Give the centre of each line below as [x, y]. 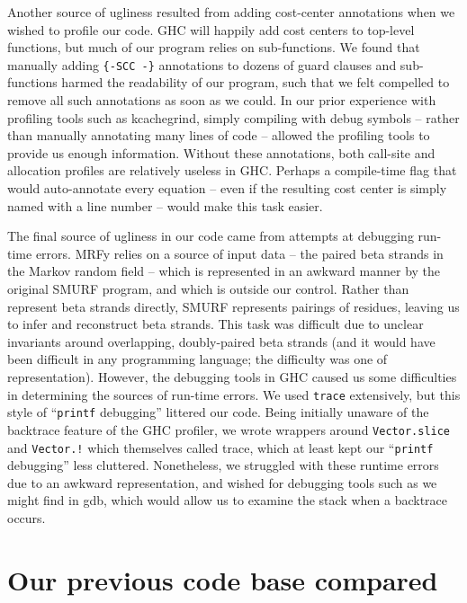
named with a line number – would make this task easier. [165, 205]
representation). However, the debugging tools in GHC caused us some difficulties [232, 376]
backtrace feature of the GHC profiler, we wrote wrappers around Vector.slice [229, 429]
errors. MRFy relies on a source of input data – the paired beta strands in [239, 253]
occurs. [27, 517]
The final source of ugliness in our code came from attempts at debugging [211, 236]
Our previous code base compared [223, 579]
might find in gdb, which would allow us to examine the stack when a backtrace [228, 500]
